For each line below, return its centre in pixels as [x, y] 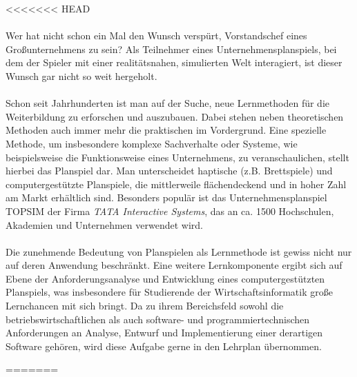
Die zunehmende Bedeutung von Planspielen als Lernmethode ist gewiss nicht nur [179, 251]
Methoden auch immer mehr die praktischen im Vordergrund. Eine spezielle [166, 130]
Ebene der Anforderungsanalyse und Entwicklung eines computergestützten [165, 278]
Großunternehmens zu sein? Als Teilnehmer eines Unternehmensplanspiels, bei [171, 49]
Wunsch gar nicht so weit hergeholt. [81, 75]
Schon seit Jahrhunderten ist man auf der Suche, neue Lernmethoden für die [167, 103]
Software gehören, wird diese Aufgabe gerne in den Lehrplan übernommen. [164, 346]
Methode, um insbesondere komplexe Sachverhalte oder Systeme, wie [152, 143]
